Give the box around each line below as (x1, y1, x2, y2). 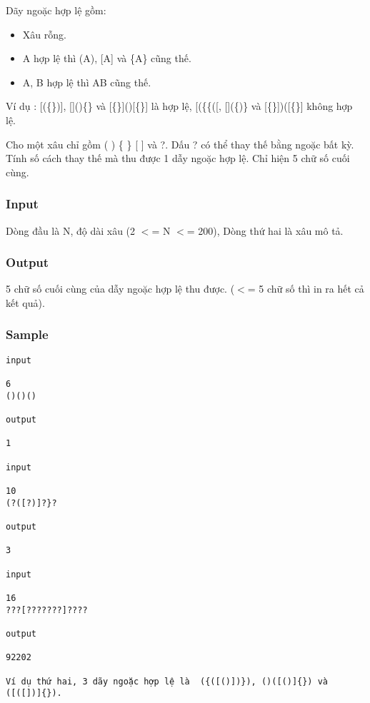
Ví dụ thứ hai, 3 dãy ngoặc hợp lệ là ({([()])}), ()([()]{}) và (6, 676, 329, 687)
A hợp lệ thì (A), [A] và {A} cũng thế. (22, 51, 191, 66)
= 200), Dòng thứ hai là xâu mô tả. (186, 223, 344, 238)
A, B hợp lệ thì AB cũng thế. (22, 74, 151, 89)
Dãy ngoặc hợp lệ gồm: (6, 3, 106, 17)
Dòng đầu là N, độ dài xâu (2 (6, 223, 136, 238)
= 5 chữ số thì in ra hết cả (247, 281, 364, 296)
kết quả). (6, 295, 45, 310)
